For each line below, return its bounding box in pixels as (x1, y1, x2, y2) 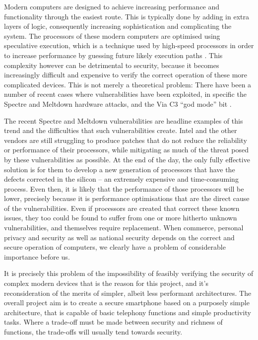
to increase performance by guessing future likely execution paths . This (4, 50, 223, 60)
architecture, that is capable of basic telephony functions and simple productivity (4, 307, 251, 317)
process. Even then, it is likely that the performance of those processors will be (4, 183, 244, 194)
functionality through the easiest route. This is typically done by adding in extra (4, 11, 249, 21)
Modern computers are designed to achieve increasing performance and (4, 1, 220, 11)
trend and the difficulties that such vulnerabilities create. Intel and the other (4, 125, 237, 136)
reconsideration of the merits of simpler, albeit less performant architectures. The (4, 287, 252, 298)
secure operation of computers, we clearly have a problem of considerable (4, 242, 226, 252)
